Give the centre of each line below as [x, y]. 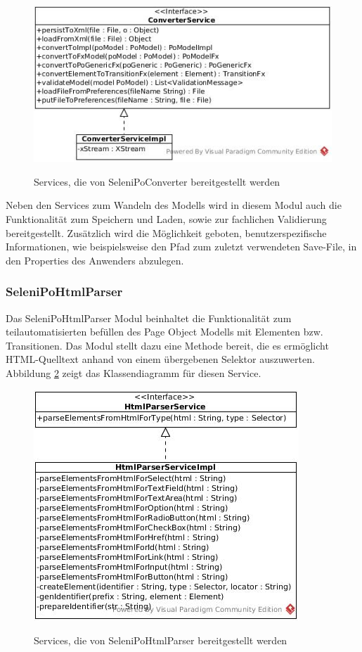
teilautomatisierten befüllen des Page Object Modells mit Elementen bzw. [164, 332]
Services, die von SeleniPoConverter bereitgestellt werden [157, 181]
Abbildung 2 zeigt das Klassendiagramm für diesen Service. [134, 372]
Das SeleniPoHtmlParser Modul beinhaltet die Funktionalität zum [149, 318]
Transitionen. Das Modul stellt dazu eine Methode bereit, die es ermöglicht [167, 345]
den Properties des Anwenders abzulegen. [95, 260]
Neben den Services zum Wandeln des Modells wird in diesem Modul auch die [174, 205]
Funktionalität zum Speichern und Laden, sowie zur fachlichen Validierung [166, 219]
